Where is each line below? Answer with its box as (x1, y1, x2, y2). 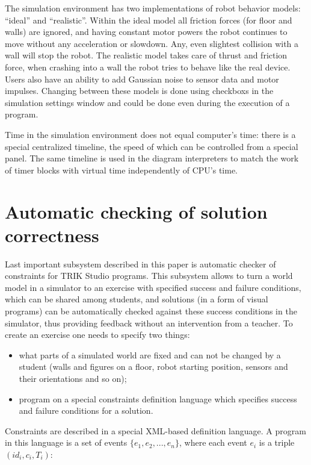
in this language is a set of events (5, 436, 128, 449)
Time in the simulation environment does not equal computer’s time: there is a (5, 128, 296, 140)
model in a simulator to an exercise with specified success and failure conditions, (5, 281, 301, 293)
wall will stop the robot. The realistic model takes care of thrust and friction (5, 49, 288, 61)
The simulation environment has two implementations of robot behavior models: (5, 2, 301, 14)
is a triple (259, 436, 295, 449)
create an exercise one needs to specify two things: (5, 328, 190, 341)
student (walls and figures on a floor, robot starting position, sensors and (19, 360, 288, 373)
